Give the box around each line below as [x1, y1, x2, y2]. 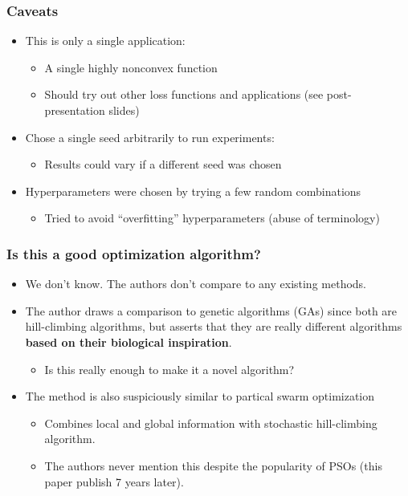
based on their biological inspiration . [25, 333, 232, 350]
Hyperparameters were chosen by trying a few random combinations [25, 182, 361, 199]
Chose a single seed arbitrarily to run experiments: [25, 128, 275, 145]
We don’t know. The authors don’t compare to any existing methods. [25, 275, 367, 292]
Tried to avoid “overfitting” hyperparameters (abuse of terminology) [44, 209, 380, 226]
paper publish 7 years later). [44, 473, 184, 490]
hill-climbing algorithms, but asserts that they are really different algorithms [25, 318, 402, 335]
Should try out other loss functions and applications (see [44, 86, 324, 103]
